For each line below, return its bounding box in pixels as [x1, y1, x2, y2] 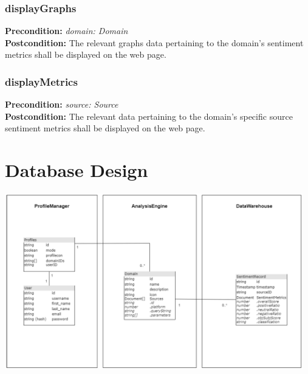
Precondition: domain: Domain [5, 24, 128, 37]
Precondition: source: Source [5, 98, 118, 111]
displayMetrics [5, 74, 78, 89]
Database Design [5, 158, 148, 182]
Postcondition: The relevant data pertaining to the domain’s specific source [5, 109, 293, 122]
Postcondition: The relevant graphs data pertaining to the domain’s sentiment [5, 36, 304, 49]
